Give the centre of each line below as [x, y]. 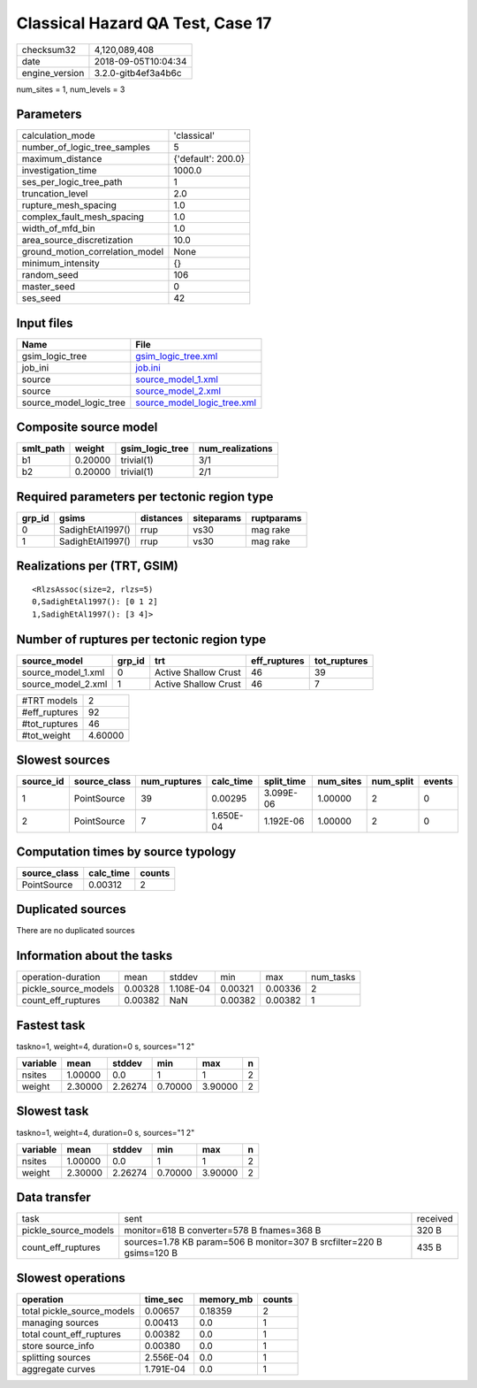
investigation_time [59, 171]
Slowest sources [63, 760]
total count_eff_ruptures [71, 1334]
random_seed [50, 275]
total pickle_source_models [78, 1311]
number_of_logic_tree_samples [86, 148]
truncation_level [55, 194]
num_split [393, 781]
